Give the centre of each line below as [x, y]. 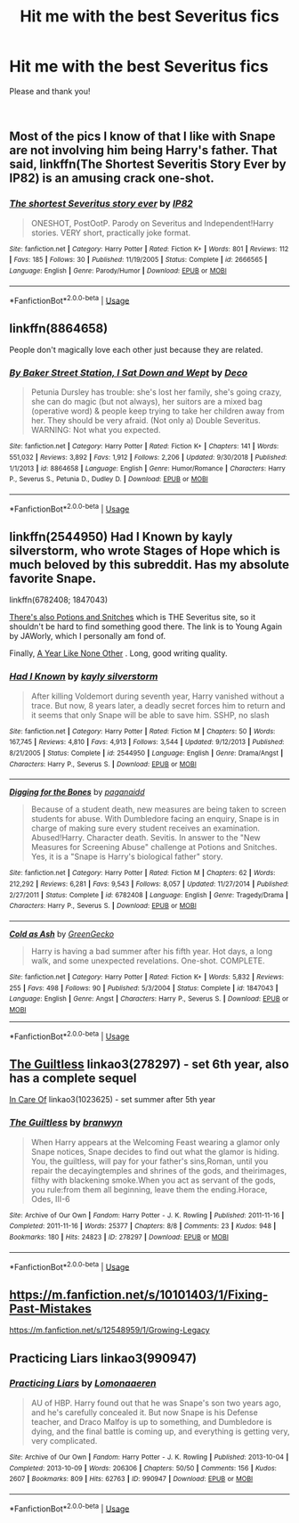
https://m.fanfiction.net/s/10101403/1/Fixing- [139, 1294]
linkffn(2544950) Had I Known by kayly [121, 537]
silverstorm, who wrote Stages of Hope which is [145, 551]
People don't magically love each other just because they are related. [136, 350]
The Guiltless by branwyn [66, 1123]
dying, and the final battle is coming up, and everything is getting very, [160, 1431]
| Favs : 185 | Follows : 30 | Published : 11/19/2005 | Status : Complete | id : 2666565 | [138, 260]
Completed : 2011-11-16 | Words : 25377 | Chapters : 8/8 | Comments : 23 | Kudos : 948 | [143, 1226]
